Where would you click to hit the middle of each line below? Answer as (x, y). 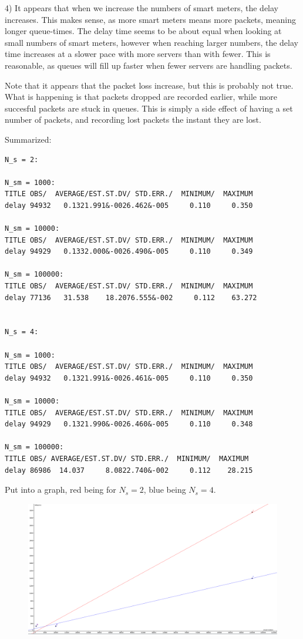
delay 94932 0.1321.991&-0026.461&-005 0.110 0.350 (129, 378)
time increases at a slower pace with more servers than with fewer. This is (138, 54)
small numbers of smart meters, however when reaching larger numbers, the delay (151, 42)
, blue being (165, 490)
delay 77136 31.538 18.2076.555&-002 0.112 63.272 (131, 297)
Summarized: (28, 139)
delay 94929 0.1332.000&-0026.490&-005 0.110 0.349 (129, 252)
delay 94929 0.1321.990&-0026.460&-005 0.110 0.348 (129, 424)
